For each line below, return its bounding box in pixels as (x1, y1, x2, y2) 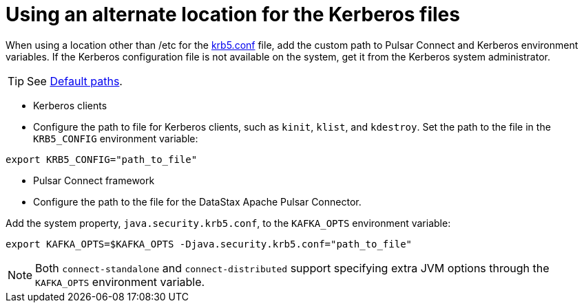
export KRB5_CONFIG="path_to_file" (6, 153, 198, 165)
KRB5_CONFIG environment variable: (33, 132, 198, 144)
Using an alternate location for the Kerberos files (6, 3, 460, 26)
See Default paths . (27, 74, 123, 88)
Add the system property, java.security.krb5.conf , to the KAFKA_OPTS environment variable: (6, 217, 451, 229)
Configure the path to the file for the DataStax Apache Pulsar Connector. (33, 195, 362, 208)
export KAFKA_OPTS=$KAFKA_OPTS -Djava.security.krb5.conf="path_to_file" (6, 238, 413, 250)
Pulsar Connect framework (33, 174, 155, 186)
